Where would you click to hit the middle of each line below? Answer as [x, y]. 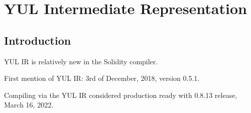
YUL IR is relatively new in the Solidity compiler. [81, 61]
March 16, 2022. [29, 105]
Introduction [38, 40]
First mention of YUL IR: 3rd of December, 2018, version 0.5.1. [102, 78]
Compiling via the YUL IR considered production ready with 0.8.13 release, [121, 95]
